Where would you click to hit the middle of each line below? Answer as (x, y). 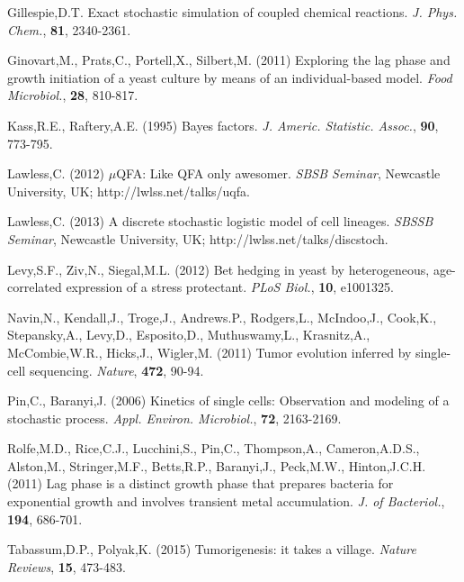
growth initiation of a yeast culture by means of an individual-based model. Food (230, 77)
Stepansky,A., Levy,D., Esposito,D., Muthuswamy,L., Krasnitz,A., (189, 335)
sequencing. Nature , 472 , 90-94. (116, 370)
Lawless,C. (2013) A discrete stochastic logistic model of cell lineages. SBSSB (220, 221)
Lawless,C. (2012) (56, 173)
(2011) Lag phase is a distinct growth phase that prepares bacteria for (201, 483)
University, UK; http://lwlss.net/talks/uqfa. (129, 191)
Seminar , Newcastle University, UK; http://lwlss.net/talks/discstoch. (198, 238)
